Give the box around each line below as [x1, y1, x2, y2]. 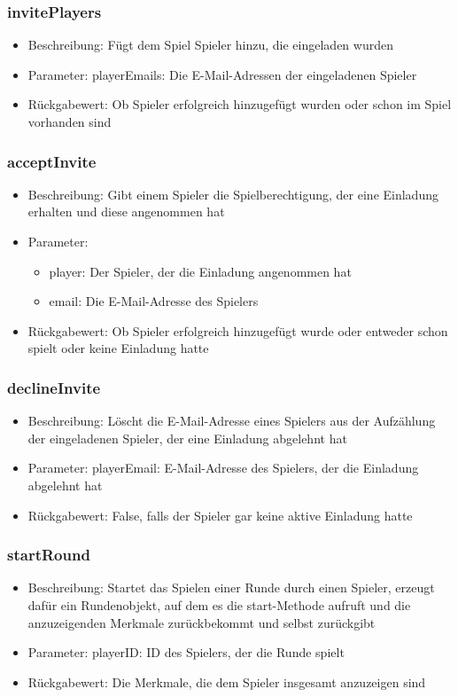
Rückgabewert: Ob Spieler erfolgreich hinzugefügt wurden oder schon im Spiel [27, 95, 452, 114]
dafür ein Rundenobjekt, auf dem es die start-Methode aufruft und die [27, 595, 411, 614]
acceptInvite [7, 150, 97, 172]
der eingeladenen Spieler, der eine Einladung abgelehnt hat [27, 428, 347, 447]
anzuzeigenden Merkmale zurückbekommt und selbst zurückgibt [27, 613, 376, 631]
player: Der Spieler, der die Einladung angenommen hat [49, 262, 352, 280]
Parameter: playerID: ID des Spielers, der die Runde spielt [27, 643, 345, 662]
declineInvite [7, 376, 101, 398]
